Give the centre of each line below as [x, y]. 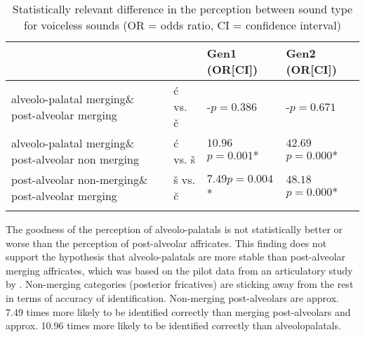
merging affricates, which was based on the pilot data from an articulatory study [179, 270]
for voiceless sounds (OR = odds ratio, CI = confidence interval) [182, 25]
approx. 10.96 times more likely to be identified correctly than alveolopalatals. [173, 325]
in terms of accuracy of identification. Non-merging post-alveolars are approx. [172, 297]
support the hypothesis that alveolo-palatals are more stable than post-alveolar [176, 257]
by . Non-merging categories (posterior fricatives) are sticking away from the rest [180, 284]
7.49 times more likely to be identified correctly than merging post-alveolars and [178, 311]
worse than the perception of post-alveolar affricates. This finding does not [166, 243]
